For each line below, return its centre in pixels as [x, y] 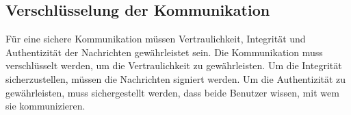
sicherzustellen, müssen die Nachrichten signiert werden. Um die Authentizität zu [176, 78]
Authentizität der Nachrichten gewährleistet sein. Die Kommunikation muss [164, 52]
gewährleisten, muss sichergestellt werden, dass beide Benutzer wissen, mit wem [172, 92]
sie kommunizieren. [45, 106]
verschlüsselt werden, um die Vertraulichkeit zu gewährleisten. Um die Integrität [174, 65]
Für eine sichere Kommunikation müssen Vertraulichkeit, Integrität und [156, 39]
